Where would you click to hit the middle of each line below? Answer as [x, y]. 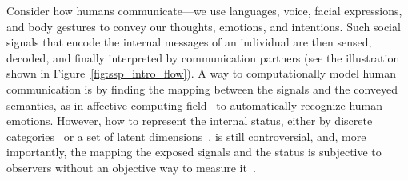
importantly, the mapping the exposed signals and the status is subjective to [194, 152]
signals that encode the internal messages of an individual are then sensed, [189, 42]
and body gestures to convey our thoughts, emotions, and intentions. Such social [204, 26]
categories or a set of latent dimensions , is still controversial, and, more [186, 136]
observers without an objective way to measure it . [131, 167]
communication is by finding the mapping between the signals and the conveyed [202, 88]
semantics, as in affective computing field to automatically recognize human [195, 105]
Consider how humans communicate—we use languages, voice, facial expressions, [204, 10]
